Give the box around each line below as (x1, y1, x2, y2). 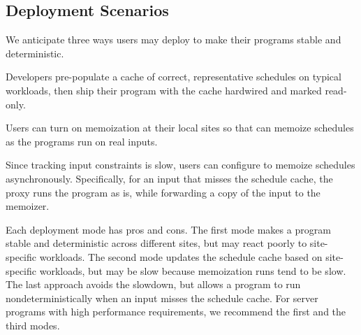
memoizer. (6, 199, 50, 213)
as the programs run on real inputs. (6, 134, 158, 148)
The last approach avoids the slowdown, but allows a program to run (6, 277, 301, 292)
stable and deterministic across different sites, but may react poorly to (6, 236, 307, 250)
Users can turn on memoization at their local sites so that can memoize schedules (6, 120, 354, 135)
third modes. (6, 318, 60, 332)
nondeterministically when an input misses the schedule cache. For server (6, 290, 318, 305)
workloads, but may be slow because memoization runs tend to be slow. (39, 263, 346, 278)
